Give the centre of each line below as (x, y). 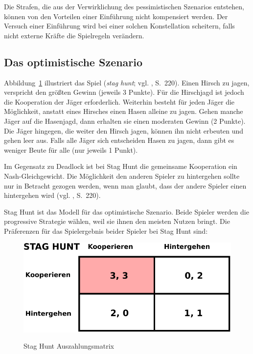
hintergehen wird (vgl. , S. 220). (52, 195)
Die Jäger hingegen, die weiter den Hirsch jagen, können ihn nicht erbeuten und (124, 130)
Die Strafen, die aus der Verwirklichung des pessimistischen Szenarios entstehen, (124, 6)
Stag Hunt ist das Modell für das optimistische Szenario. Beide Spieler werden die (126, 211)
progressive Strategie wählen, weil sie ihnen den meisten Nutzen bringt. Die (117, 221)
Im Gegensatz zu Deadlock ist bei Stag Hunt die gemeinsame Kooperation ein (121, 166)
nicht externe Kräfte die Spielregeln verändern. (74, 35)
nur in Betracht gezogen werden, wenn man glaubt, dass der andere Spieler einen (125, 185)
